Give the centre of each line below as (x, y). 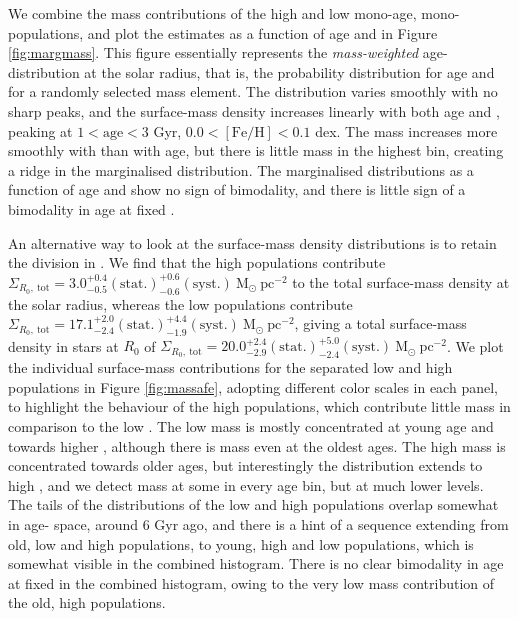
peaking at (40, 130)
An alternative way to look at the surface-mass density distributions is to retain (252, 242)
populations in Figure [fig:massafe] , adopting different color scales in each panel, (253, 386)
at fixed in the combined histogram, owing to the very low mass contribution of (251, 582)
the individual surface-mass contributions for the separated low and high (230, 367)
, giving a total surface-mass (380, 323)
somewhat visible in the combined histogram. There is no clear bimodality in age (256, 563)
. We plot (475, 345)
